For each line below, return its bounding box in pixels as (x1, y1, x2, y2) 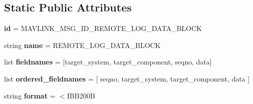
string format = (4, 90, 56, 100)
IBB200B (67, 90, 95, 100)
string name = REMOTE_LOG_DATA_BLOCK (4, 39, 161, 50)
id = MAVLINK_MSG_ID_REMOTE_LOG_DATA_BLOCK (4, 23, 202, 33)
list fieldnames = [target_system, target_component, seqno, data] (4, 56, 212, 67)
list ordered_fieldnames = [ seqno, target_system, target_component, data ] (4, 73, 250, 83)
